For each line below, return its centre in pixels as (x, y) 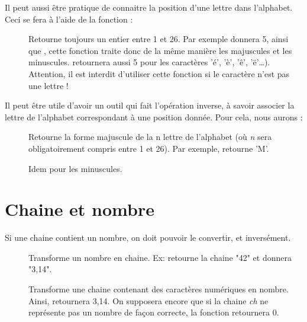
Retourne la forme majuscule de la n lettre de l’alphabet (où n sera (150, 137)
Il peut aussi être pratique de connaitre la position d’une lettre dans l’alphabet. (149, 7)
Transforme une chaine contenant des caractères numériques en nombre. (159, 289)
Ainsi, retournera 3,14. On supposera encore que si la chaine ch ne (148, 300)
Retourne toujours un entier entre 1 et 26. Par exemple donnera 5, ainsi (159, 39)
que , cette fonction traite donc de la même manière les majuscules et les (160, 50)
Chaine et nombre (80, 209)
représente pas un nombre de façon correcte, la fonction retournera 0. (154, 312)
